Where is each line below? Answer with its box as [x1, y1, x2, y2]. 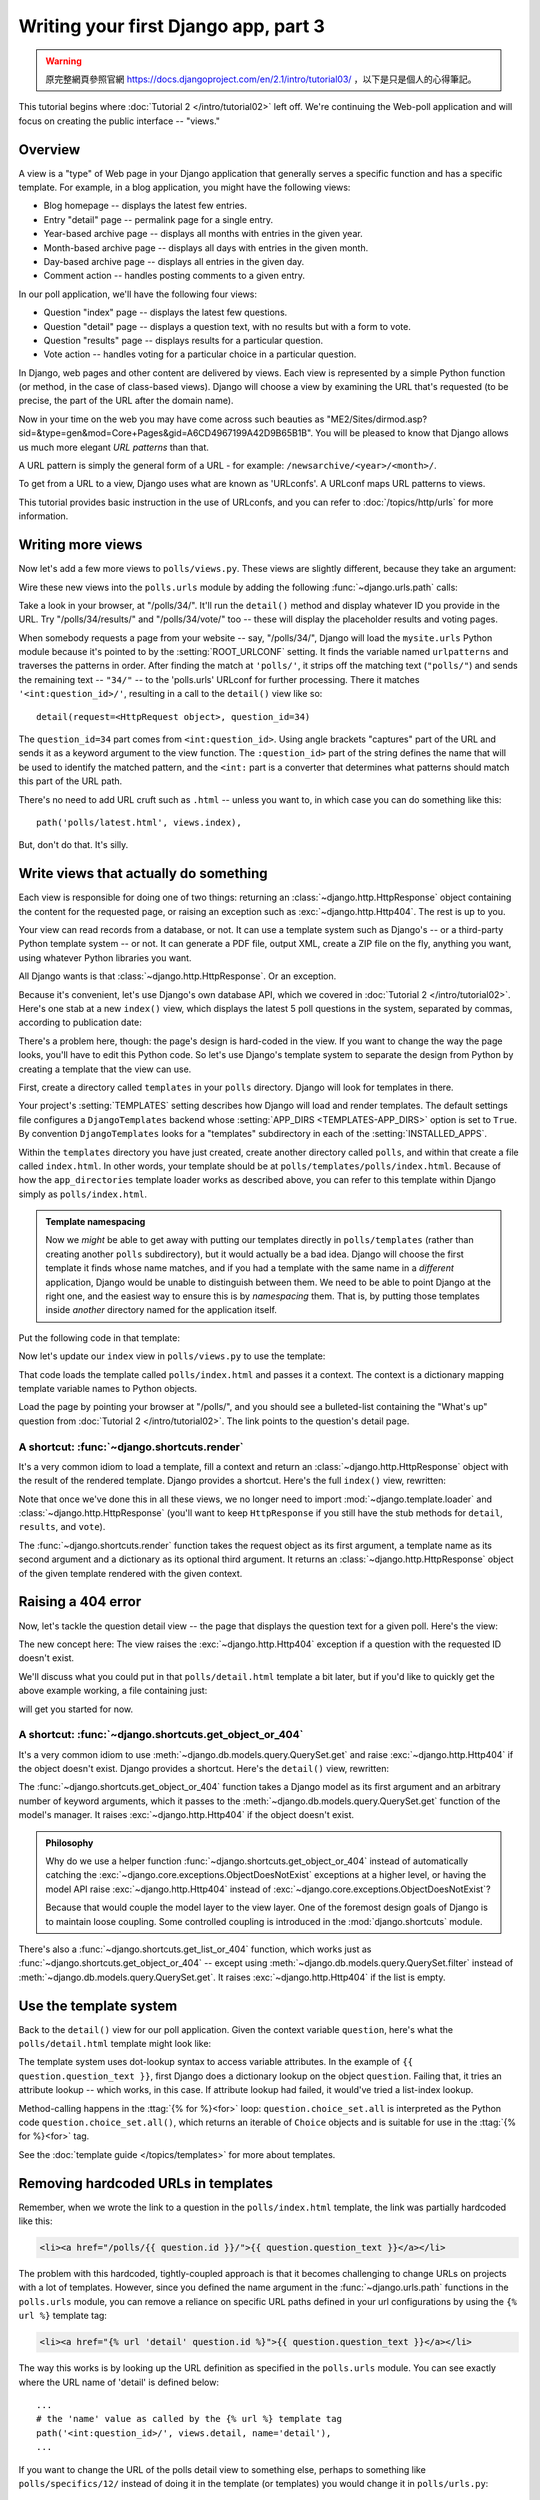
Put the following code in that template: [18, 1331, 180, 1344]
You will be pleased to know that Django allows [315, 427, 509, 439]
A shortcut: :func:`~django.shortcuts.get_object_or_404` [18, 1728, 304, 1742]
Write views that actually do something [18, 865, 269, 882]
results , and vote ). [18, 1521, 106, 1533]
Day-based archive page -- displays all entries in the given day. [43, 255, 305, 267]
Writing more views [18, 536, 143, 554]
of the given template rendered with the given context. [18, 1567, 243, 1579]
